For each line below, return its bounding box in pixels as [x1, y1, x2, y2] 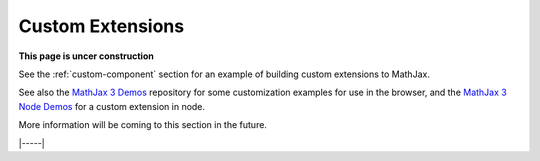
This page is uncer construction [18, 50, 154, 62]
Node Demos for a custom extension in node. [18, 100, 205, 112]
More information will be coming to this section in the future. [18, 119, 267, 131]
